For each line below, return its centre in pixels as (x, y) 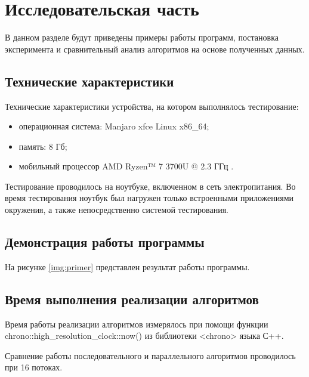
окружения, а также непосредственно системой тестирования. (117, 210)
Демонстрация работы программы (105, 242)
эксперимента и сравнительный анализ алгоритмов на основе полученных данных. (155, 49)
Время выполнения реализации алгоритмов (132, 299)
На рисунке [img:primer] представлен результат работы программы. (127, 266)
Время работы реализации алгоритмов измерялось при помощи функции (137, 324)
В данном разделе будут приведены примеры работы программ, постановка (142, 37)
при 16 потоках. (34, 367)
